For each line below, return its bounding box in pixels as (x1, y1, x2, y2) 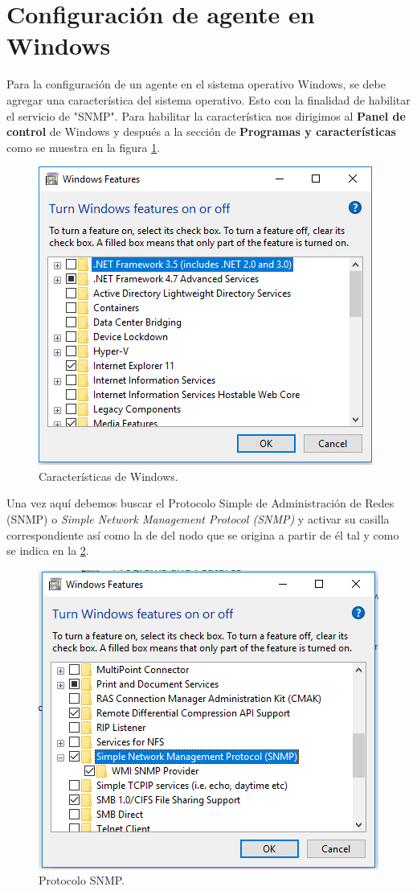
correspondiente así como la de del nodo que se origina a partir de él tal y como (6, 526, 399, 543)
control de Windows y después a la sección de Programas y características (6, 123, 396, 140)
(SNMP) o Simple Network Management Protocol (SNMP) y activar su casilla (6, 511, 390, 528)
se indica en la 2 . (6, 542, 89, 559)
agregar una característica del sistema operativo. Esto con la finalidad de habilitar (6, 91, 411, 108)
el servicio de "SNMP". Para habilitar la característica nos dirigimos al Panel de (6, 107, 406, 124)
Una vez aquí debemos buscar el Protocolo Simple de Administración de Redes (6, 495, 395, 511)
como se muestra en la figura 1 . (6, 138, 161, 155)
